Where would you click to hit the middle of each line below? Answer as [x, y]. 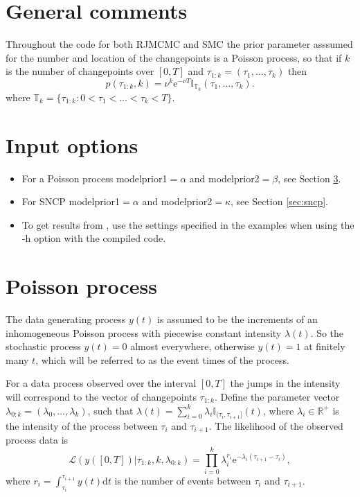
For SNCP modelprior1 [71, 201]
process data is [37, 440]
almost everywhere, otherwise [192, 346]
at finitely [325, 346]
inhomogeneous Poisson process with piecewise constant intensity [144, 332]
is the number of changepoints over [80, 71]
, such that [110, 410]
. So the [327, 332]
